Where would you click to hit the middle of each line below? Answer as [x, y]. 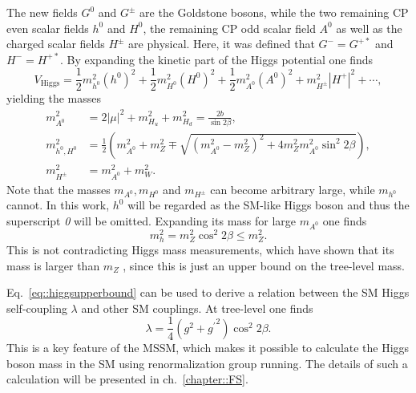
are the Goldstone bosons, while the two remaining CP [274, 12]
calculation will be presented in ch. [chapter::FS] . [127, 379]
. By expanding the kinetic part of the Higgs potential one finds [216, 59]
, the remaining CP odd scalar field [229, 28]
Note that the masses [59, 189]
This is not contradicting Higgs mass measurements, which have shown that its [200, 250]
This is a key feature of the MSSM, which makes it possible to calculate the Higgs [208, 347]
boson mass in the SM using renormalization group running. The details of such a [207, 363]
